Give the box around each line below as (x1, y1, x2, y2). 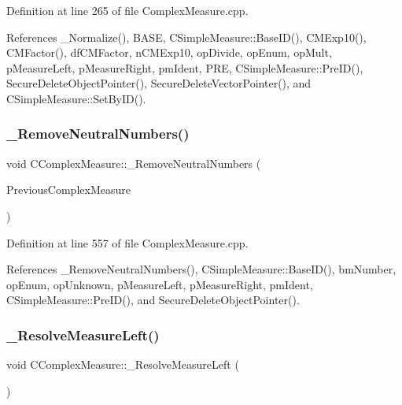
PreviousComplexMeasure (6, 181, 131, 198)
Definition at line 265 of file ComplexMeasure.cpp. (6, 2, 249, 18)
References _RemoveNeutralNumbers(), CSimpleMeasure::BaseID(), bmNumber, (6, 261, 396, 277)
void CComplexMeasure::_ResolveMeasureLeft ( (6, 356, 239, 373)
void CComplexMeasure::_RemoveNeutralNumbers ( (6, 154, 261, 171)
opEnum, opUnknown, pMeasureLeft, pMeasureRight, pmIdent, (6, 276, 313, 292)
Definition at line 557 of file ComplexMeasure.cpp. (6, 234, 249, 251)
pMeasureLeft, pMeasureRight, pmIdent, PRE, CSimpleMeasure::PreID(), (6, 59, 363, 76)
